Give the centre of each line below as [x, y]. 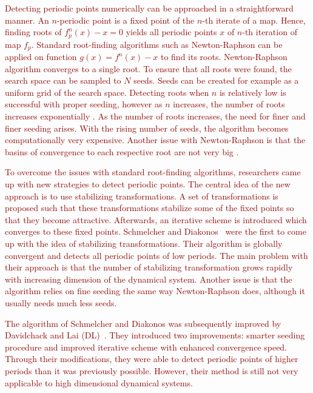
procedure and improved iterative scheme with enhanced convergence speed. [146, 347]
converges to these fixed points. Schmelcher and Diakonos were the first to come [156, 231]
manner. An [27, 20]
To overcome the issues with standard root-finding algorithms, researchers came [153, 172]
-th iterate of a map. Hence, [254, 20]
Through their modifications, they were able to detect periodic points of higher [152, 359]
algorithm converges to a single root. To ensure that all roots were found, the [148, 68]
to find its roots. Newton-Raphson [224, 57]
